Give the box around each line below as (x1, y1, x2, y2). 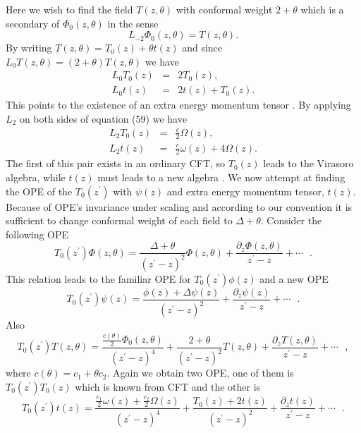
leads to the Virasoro (263, 156, 354, 171)
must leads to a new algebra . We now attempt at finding (97, 169, 345, 184)
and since (182, 40, 223, 55)
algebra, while (6, 169, 66, 184)
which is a (300, 2, 344, 16)
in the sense (107, 16, 159, 30)
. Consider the (260, 213, 322, 228)
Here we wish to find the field (6, 2, 133, 16)
